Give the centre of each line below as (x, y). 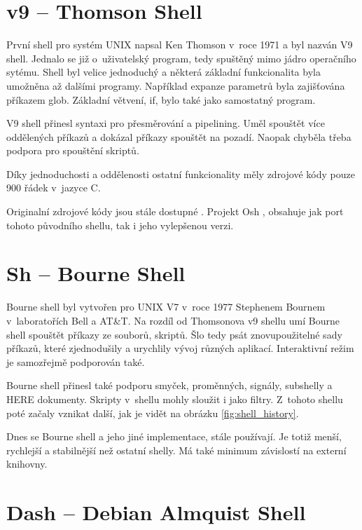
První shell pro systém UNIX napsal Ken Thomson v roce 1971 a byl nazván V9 (180, 45)
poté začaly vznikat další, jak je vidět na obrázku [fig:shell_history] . (153, 413)
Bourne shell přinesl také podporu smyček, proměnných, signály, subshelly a (169, 385)
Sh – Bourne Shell (96, 273)
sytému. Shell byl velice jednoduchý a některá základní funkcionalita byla (163, 72)
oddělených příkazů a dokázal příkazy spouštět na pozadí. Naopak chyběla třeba (179, 136)
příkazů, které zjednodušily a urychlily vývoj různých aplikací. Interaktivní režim (180, 348)
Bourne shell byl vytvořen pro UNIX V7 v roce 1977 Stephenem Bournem (166, 307)
